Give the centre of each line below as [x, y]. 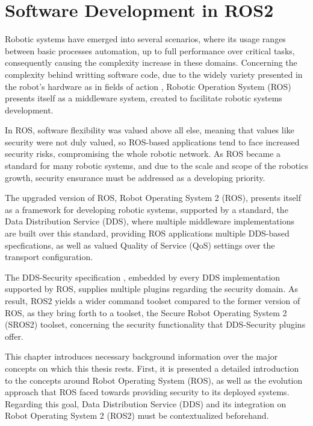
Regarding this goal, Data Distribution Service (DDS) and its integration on [146, 403]
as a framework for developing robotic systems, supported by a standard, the [147, 209]
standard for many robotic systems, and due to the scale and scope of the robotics [156, 166]
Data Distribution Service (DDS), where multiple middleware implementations [150, 221]
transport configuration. [49, 257]
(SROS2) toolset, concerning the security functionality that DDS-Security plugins [155, 324]
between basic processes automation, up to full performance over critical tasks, [150, 50]
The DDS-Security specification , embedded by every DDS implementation [143, 277]
